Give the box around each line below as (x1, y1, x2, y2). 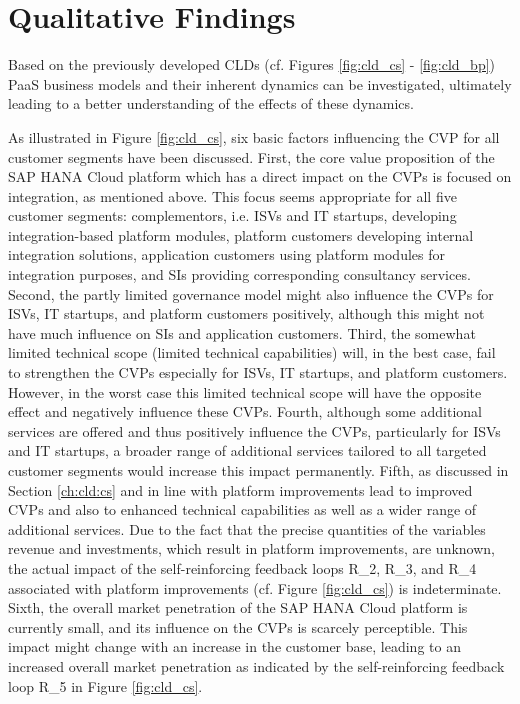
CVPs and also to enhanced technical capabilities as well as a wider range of (8, 499, 477, 520)
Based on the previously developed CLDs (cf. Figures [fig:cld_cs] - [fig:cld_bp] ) (8, 54, 496, 75)
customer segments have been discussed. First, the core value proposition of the (8, 146, 495, 167)
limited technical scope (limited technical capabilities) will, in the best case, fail (8, 342, 496, 363)
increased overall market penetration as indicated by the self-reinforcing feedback (8, 655, 505, 676)
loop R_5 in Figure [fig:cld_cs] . (8, 675, 203, 696)
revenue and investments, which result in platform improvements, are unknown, (8, 538, 496, 559)
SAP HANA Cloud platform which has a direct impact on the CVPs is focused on (8, 166, 512, 187)
